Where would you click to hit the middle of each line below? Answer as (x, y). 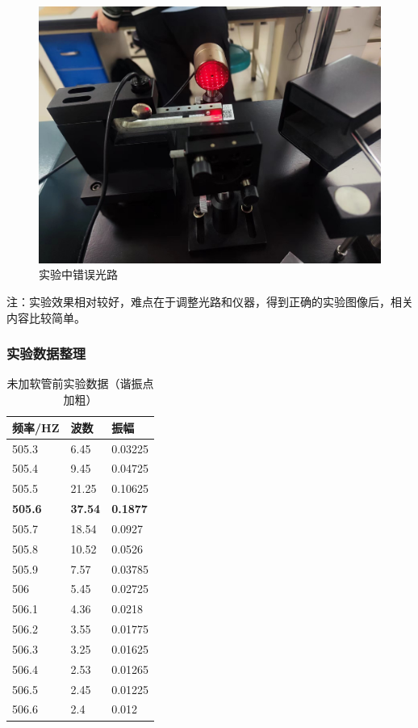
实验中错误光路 (78, 274)
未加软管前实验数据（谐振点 (80, 383)
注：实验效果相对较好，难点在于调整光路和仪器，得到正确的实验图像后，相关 (210, 302)
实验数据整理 (46, 353)
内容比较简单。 (46, 317)
